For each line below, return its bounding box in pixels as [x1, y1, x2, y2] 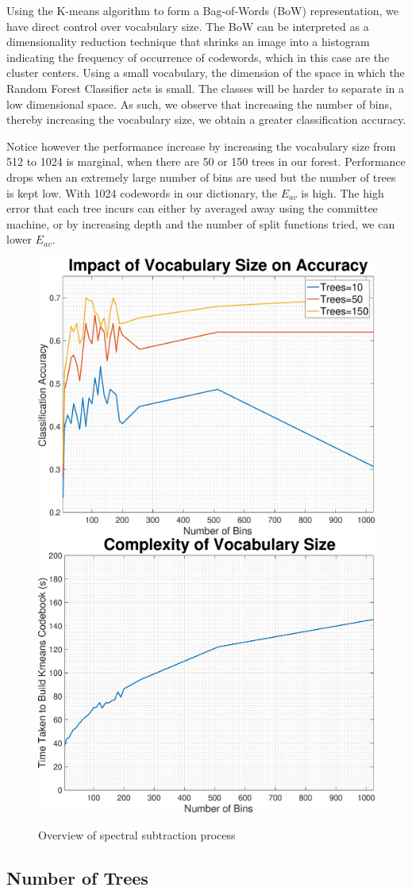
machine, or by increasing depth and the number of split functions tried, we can [6, 215, 395, 232]
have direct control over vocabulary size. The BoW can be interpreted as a [6, 17, 369, 34]
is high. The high [301, 184, 384, 201]
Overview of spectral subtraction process [38, 826, 236, 843]
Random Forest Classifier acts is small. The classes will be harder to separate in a [6, 79, 405, 96]
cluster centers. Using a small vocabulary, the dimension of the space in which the [6, 64, 405, 81]
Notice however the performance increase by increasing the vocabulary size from [6, 137, 396, 154]
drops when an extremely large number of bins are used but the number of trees [6, 168, 396, 185]
